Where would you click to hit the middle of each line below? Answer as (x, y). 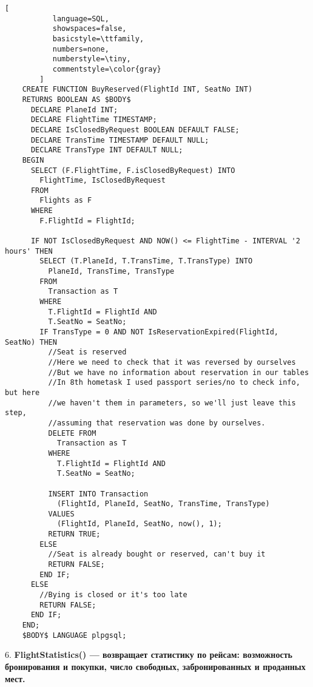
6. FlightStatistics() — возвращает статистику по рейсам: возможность (149, 655)
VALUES (61, 514)
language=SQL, (81, 19)
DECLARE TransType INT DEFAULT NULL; (107, 150)
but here (22, 392)
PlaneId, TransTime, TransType (111, 272)
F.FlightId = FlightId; (87, 221)
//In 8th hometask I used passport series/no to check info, (174, 383)
